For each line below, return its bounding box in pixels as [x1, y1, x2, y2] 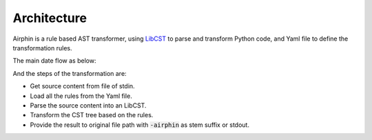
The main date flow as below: [12, 57, 96, 65]
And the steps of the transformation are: [12, 69, 127, 77]
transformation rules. [12, 43, 72, 52]
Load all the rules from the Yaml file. [30, 92, 132, 100]
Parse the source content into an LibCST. [30, 101, 147, 110]
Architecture [12, 10, 87, 26]
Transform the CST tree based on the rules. [30, 111, 154, 119]
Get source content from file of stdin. [30, 82, 135, 90]
